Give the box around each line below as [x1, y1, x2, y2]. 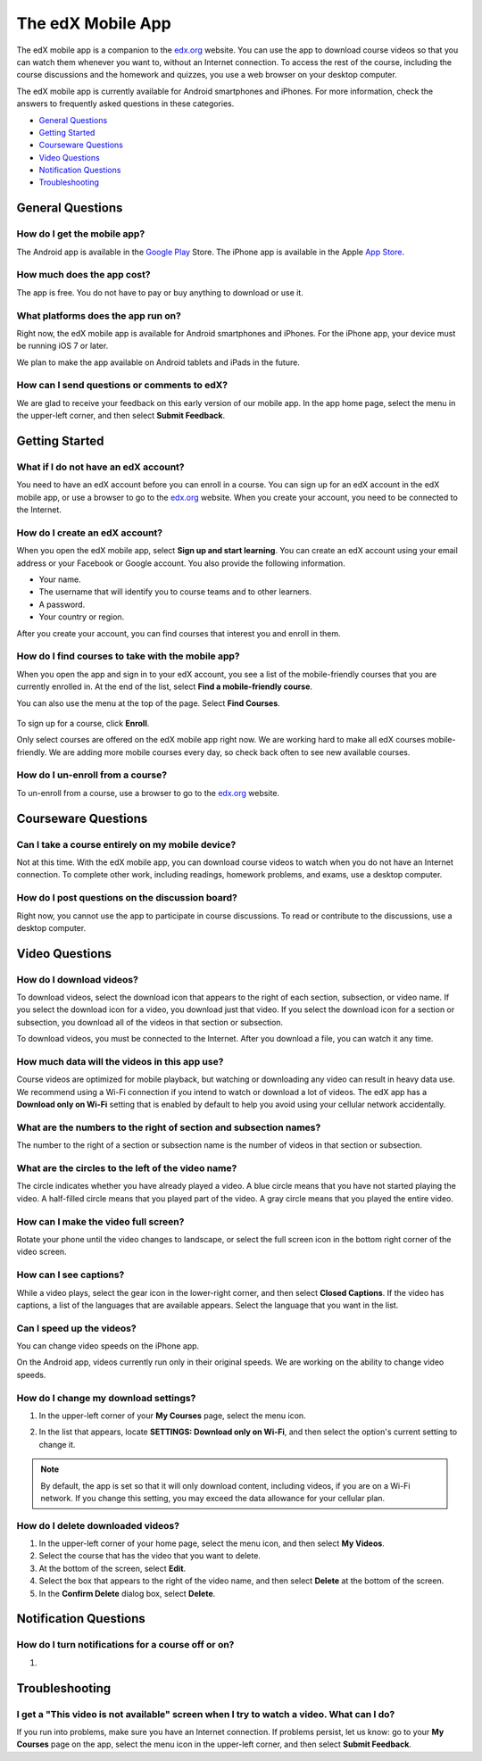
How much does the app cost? [16, 269, 151, 281]
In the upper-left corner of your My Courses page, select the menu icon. [38, 1410, 307, 1421]
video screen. [16, 1246, 67, 1258]
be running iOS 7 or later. [16, 340, 109, 352]
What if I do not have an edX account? [16, 461, 185, 473]
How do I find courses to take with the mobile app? [16, 650, 240, 662]
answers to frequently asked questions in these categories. [16, 98, 235, 109]
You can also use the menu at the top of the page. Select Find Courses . [16, 697, 280, 709]
